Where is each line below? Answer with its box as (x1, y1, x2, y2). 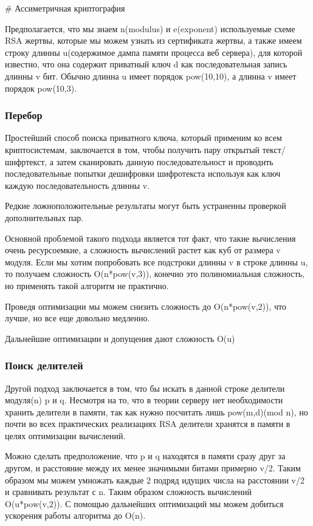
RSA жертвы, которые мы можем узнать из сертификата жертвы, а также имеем (5, 34, 302, 47)
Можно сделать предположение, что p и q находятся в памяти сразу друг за (5, 449, 286, 462)
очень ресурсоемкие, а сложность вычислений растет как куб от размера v (5, 244, 281, 256)
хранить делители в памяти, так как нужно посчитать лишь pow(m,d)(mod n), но (5, 405, 308, 418)
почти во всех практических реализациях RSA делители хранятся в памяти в (5, 417, 291, 430)
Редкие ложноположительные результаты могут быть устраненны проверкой (5, 199, 286, 212)
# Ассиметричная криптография (5, 2, 125, 14)
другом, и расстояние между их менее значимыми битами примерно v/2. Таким (5, 462, 301, 474)
